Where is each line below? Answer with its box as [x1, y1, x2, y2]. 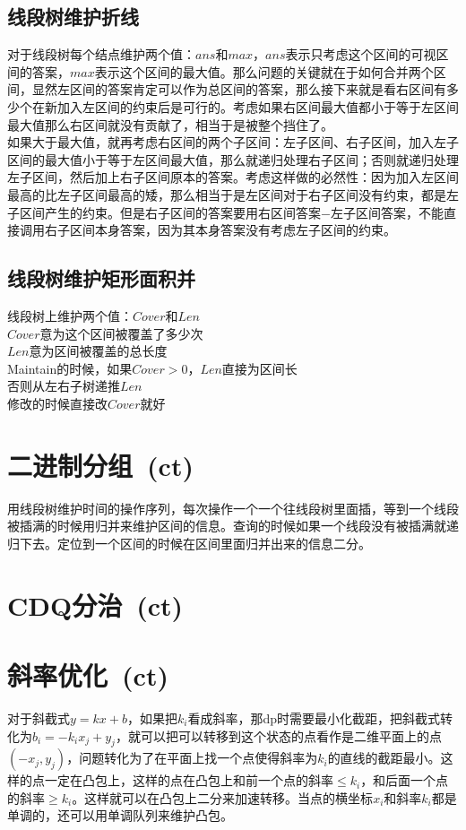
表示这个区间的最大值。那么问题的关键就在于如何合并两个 [94, 62, 434, 81]
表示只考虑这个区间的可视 [285, 45, 436, 64]
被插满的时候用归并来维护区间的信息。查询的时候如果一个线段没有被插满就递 [7, 516, 459, 535]
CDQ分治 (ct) [7, 586, 184, 623]
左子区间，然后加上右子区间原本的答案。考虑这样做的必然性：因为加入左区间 [7, 168, 459, 186]
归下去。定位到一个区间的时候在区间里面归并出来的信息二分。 [7, 533, 371, 552]
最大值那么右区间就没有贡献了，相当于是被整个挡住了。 [7, 115, 333, 134]
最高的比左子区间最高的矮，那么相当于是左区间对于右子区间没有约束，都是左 [7, 185, 459, 203]
